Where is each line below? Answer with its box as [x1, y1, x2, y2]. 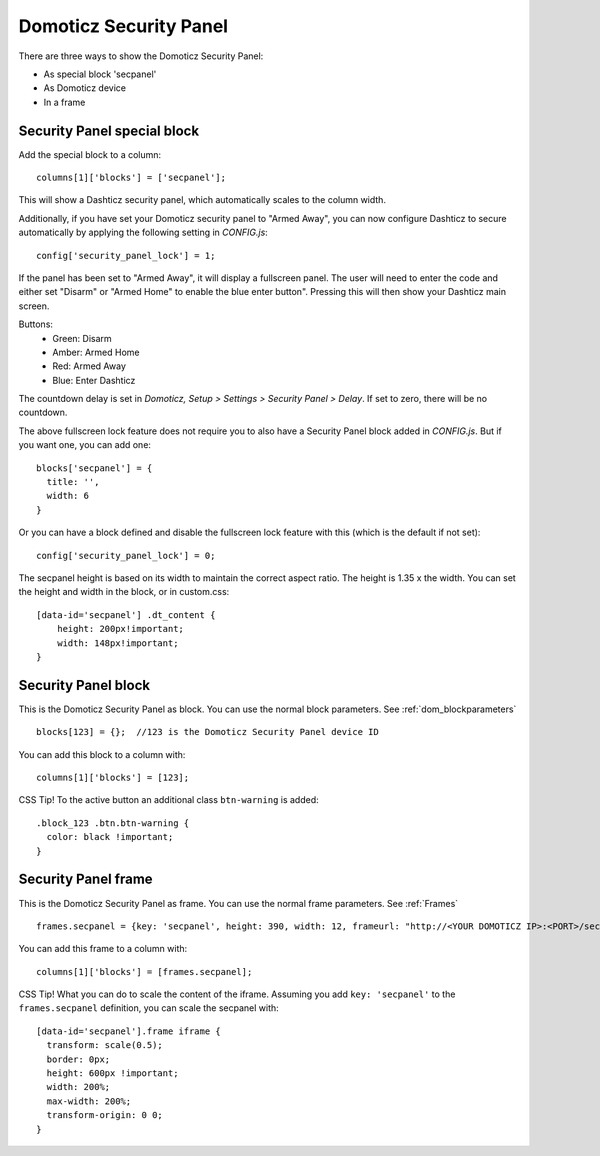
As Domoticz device [43, 82, 127, 94]
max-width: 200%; [46, 1095, 132, 1107]
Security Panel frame [18, 871, 154, 888]
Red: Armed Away [52, 360, 127, 372]
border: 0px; [46, 1053, 111, 1065]
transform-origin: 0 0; [46, 1110, 164, 1121]
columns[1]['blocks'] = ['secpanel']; [36, 172, 227, 184]
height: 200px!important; [56, 623, 185, 635]
